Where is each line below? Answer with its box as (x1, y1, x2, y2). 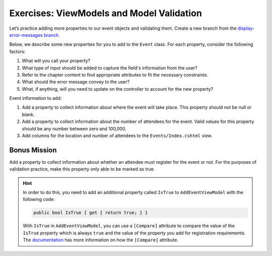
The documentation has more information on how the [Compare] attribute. (23, 237, 179, 243)
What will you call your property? (22, 58, 91, 64)
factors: (9, 48, 26, 54)
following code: (23, 197, 55, 203)
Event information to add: (9, 95, 62, 101)
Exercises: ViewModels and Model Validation (9, 8, 202, 19)
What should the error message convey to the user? (22, 79, 130, 85)
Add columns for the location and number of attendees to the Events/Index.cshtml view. (22, 133, 213, 139)
